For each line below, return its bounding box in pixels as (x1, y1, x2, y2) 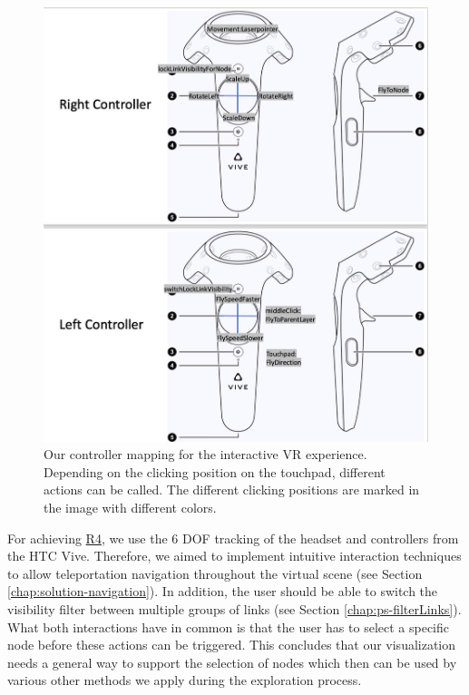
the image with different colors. (44, 498, 217, 517)
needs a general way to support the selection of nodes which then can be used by (7, 652, 457, 671)
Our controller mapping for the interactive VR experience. (44, 445, 367, 464)
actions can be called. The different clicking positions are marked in (44, 480, 420, 499)
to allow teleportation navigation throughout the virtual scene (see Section (7, 563, 423, 582)
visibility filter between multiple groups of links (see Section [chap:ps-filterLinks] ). (7, 600, 462, 619)
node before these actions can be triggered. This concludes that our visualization (7, 635, 456, 654)
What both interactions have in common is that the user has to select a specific (7, 617, 449, 636)
